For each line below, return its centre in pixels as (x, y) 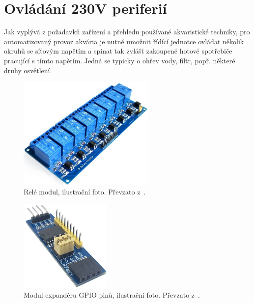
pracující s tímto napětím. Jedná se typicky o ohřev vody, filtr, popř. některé (120, 60)
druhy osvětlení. (28, 70)
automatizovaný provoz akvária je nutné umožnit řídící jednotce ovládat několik (124, 41)
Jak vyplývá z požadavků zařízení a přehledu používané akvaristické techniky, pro (127, 32)
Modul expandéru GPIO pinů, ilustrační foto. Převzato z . (112, 295)
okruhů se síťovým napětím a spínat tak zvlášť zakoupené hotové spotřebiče (118, 51)
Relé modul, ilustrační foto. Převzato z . (85, 192)
